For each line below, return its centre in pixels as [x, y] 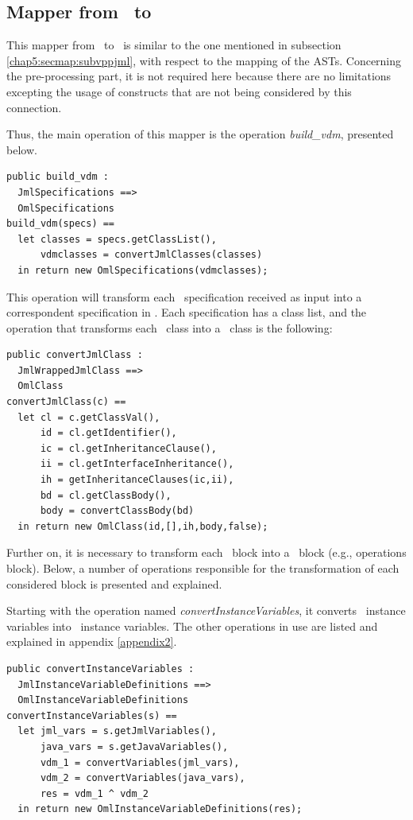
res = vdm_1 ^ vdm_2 [94, 793]
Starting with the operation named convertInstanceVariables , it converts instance [206, 610]
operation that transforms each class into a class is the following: [170, 327]
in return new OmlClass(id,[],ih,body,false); [143, 526]
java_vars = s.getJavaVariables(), [134, 746]
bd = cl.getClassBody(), [106, 495]
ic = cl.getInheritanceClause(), [128, 448]
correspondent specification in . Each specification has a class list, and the [187, 312]
